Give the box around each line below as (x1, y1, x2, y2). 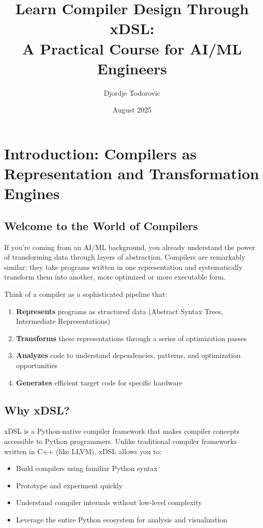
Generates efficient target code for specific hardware (16, 377, 183, 387)
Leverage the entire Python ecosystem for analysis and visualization (16, 514, 227, 524)
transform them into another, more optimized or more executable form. (4, 271, 226, 282)
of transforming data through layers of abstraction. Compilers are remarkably (4, 252, 246, 262)
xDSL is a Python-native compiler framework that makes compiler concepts (4, 426, 240, 436)
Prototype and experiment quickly (16, 480, 123, 490)
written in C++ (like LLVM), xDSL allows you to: (4, 446, 162, 456)
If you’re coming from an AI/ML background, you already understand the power (4, 241, 255, 252)
